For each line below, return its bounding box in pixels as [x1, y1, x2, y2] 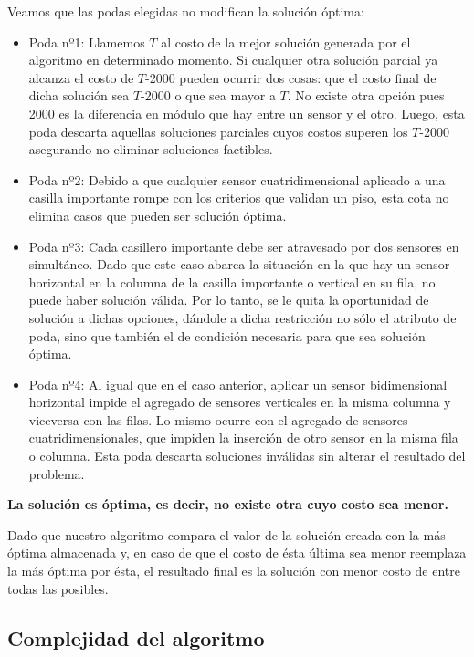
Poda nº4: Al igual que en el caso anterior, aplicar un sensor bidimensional [28, 374, 448, 393]
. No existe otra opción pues [287, 86, 445, 105]
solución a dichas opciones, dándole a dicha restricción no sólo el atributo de [28, 308, 457, 327]
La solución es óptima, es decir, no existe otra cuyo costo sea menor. [7, 495, 448, 514]
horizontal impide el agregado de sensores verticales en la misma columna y [28, 392, 451, 412]
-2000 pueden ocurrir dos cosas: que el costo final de [145, 68, 437, 87]
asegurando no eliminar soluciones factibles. [28, 140, 273, 159]
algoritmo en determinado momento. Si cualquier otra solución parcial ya [28, 50, 438, 69]
